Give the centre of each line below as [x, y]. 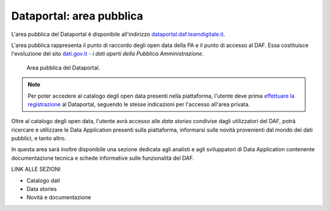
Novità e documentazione [59, 198]
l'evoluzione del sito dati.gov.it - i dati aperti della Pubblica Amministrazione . [108, 54]
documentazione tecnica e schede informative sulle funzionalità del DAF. [103, 158]
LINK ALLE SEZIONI [36, 169]
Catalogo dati [43, 181]
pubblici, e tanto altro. [39, 138]
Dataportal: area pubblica [77, 16]
